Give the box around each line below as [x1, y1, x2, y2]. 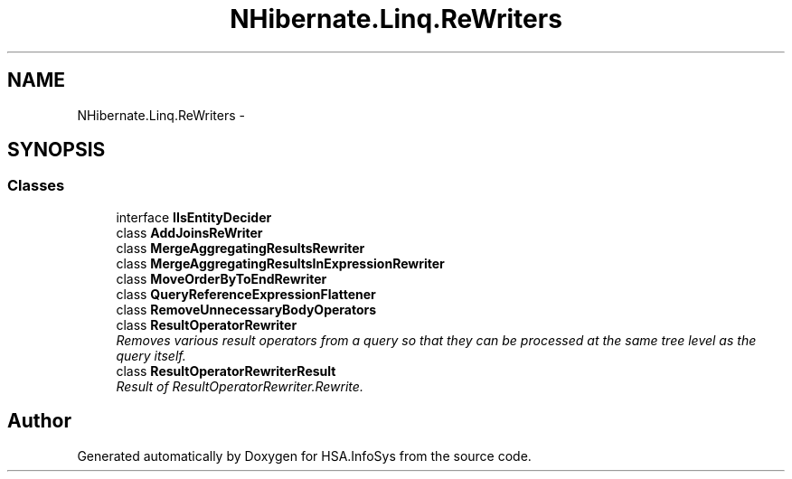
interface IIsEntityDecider [116, 209, 272, 225]
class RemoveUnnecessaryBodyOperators [116, 301, 377, 317]
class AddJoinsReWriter [116, 224, 263, 240]
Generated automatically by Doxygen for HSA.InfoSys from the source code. [77, 447, 532, 464]
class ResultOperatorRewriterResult [116, 362, 336, 379]
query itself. [116, 347, 186, 363]
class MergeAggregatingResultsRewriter [116, 239, 365, 256]
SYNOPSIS [7, 138, 106, 162]
